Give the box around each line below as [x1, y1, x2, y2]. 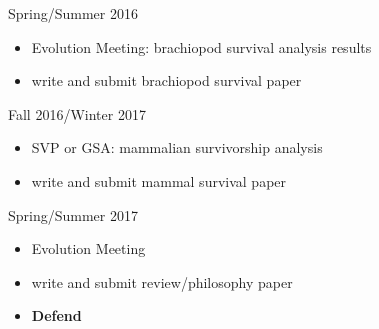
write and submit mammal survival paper [31, 170, 287, 191]
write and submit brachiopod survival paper [31, 70, 302, 91]
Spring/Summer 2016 [8, 3, 138, 23]
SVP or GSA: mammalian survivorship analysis [31, 137, 323, 158]
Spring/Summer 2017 [8, 204, 138, 225]
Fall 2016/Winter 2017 [8, 103, 146, 124]
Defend [31, 305, 82, 326]
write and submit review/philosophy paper [31, 271, 293, 292]
